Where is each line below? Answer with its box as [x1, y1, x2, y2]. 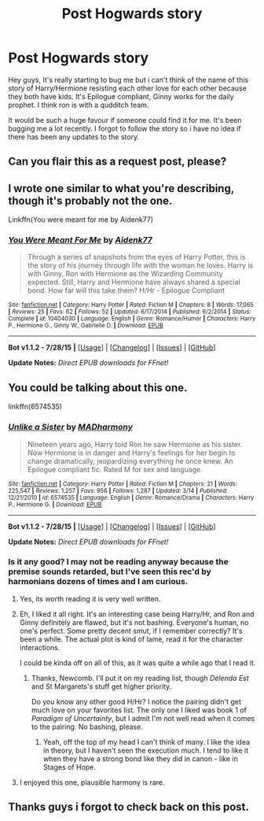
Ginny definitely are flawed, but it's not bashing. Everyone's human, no [19, 617, 249, 627]
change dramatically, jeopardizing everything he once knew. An [27, 456, 233, 465]
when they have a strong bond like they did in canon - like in [42, 753, 238, 764]
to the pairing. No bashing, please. [31, 722, 143, 731]
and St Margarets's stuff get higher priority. [31, 682, 172, 691]
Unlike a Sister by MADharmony [8, 422, 134, 433]
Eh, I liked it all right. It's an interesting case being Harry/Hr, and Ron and [19, 609, 255, 619]
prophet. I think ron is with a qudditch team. [8, 100, 149, 109]
